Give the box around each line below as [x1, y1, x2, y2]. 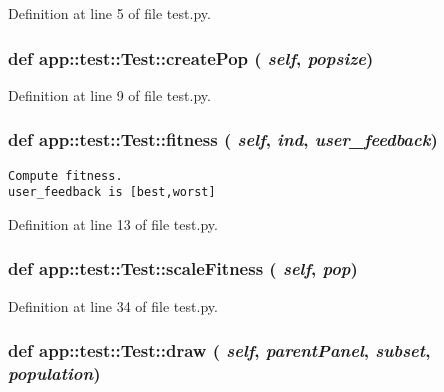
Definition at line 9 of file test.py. [8, 84, 211, 105]
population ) [8, 361, 101, 386]
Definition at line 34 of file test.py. [8, 295, 218, 316]
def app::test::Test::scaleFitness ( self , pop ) [8, 256, 358, 281]
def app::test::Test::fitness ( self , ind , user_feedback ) [8, 127, 438, 152]
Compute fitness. [8, 168, 123, 183]
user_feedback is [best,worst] [8, 185, 216, 200]
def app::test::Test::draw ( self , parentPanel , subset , [8, 338, 431, 363]
